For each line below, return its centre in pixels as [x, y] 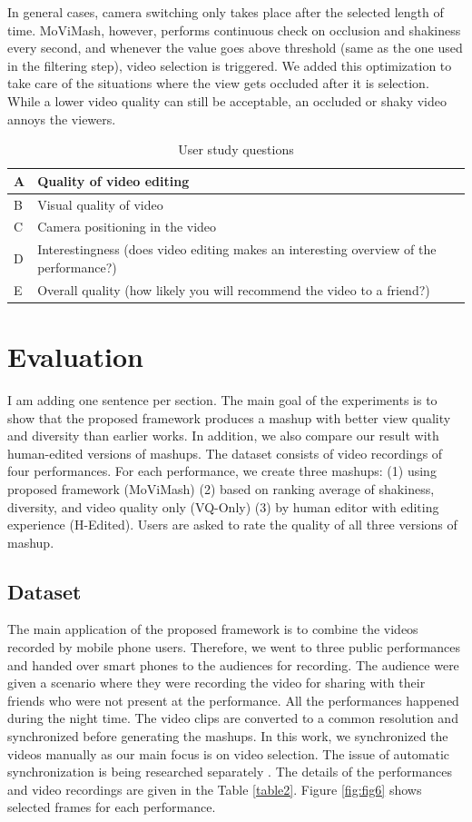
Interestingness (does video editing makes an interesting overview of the [237, 249]
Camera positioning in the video [127, 227]
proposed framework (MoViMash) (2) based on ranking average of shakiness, [221, 488]
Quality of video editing [113, 180]
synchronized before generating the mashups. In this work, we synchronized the [228, 736]
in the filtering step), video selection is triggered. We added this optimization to [230, 65]
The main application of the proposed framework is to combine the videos [213, 629]
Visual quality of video [100, 204]
